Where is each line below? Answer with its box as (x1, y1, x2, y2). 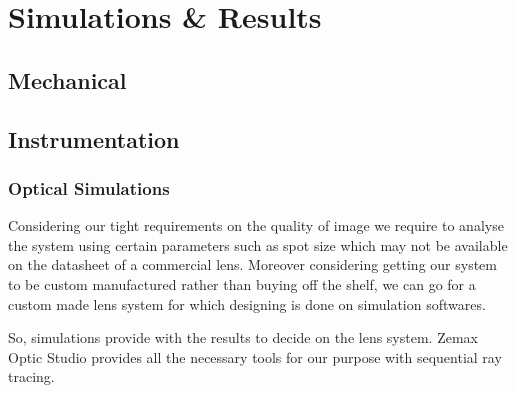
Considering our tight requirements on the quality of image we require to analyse (8, 215, 504, 236)
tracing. (8, 366, 55, 387)
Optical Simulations (8, 175, 170, 200)
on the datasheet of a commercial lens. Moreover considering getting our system (8, 254, 497, 275)
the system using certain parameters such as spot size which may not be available (8, 234, 508, 255)
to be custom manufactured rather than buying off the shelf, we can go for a (8, 273, 476, 294)
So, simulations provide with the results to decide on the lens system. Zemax (8, 327, 478, 348)
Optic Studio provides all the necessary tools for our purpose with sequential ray (8, 346, 502, 367)
